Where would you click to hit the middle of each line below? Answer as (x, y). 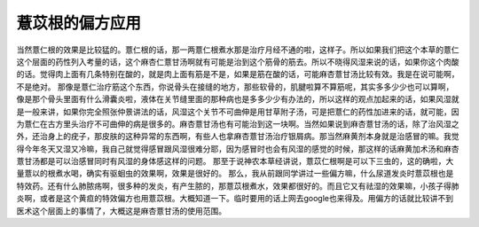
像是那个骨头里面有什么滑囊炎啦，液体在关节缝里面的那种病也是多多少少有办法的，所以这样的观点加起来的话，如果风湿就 (238, 99)
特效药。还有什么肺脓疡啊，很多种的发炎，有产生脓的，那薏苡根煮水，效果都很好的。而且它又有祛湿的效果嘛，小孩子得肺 (238, 185)
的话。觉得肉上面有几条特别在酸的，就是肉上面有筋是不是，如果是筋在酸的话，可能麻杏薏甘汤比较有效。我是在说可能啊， (238, 74)
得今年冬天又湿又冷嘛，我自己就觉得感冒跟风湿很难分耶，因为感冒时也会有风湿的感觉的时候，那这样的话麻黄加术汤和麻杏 (238, 149)
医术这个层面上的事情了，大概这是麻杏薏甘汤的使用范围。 (121, 211)
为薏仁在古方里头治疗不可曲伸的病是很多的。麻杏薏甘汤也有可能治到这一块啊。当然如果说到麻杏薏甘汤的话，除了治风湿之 (238, 123)
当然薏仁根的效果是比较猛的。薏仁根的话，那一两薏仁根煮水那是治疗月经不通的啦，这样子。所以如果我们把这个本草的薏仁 (238, 50)
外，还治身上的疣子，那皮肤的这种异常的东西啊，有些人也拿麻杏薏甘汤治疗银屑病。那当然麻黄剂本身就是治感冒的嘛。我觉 (238, 137)
